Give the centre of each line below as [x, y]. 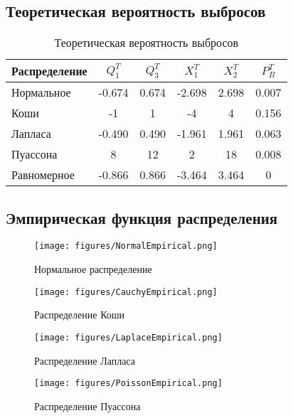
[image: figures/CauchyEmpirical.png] [126, 292]
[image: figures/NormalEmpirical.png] [126, 246]
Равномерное [43, 175]
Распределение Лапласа [85, 360]
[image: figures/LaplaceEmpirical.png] [128, 337]
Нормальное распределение [93, 269]
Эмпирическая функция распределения [142, 217]
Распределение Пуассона [87, 406]
